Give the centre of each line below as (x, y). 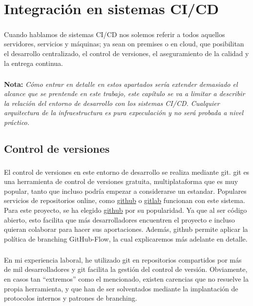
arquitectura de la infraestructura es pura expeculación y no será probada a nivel (124, 112)
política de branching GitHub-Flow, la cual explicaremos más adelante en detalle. (126, 238)
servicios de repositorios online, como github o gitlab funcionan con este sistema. (125, 200)
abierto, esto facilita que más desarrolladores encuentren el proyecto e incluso (119, 219)
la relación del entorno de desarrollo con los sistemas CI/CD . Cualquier (112, 103)
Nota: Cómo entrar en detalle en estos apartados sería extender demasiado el (121, 84)
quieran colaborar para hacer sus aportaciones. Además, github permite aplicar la (126, 229)
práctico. (17, 122)
